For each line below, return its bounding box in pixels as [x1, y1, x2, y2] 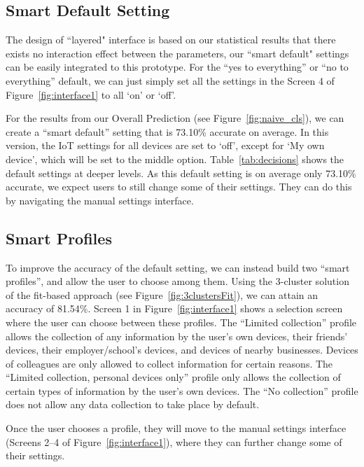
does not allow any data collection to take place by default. [6, 397, 260, 412]
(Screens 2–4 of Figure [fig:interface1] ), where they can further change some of [6, 434, 342, 449]
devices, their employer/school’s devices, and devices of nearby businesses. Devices [6, 342, 358, 357]
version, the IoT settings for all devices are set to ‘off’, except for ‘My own [6, 138, 325, 153]
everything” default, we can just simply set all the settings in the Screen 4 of [6, 73, 335, 88]
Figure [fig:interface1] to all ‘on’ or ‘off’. [6, 87, 176, 102]
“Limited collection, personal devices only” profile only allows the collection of [6, 370, 341, 384]
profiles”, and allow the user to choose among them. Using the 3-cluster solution [6, 274, 349, 288]
